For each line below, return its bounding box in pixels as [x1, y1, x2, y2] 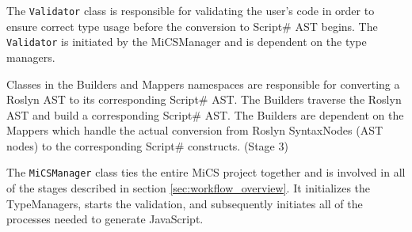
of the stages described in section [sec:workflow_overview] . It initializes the [6, 180, 371, 196]
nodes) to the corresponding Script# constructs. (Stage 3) [6, 137, 288, 154]
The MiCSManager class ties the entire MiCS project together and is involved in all [6, 164, 406, 181]
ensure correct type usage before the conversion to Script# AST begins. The [6, 17, 378, 34]
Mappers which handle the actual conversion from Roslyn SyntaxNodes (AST [6, 122, 383, 139]
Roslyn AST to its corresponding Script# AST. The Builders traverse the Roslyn [6, 91, 402, 108]
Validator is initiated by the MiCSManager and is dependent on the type [6, 33, 367, 50]
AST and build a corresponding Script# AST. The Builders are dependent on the [6, 106, 404, 123]
